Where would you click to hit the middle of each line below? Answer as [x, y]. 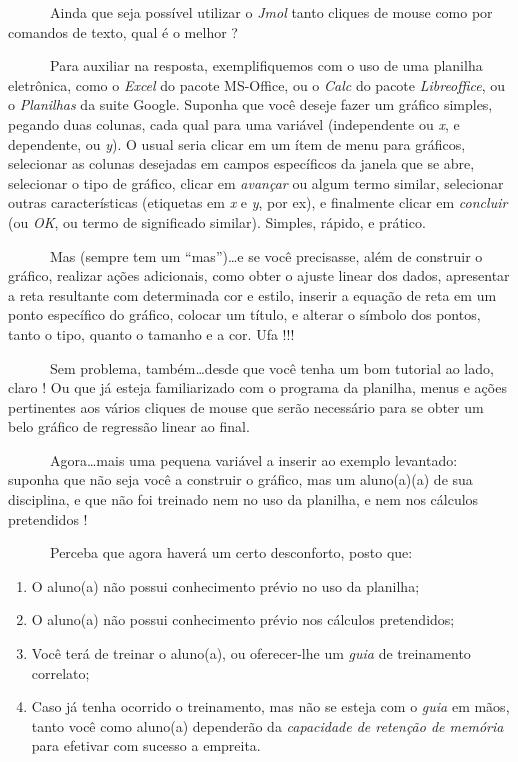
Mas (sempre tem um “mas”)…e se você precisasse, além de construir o [266, 255]
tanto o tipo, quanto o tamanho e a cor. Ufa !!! [151, 333]
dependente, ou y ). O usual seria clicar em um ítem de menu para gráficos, [237, 143]
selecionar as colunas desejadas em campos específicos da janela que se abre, [241, 163]
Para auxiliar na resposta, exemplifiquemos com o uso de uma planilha [266, 65]
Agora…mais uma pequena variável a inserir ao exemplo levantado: [253, 459]
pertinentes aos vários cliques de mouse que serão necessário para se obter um [246, 406]
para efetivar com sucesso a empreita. [146, 745]
